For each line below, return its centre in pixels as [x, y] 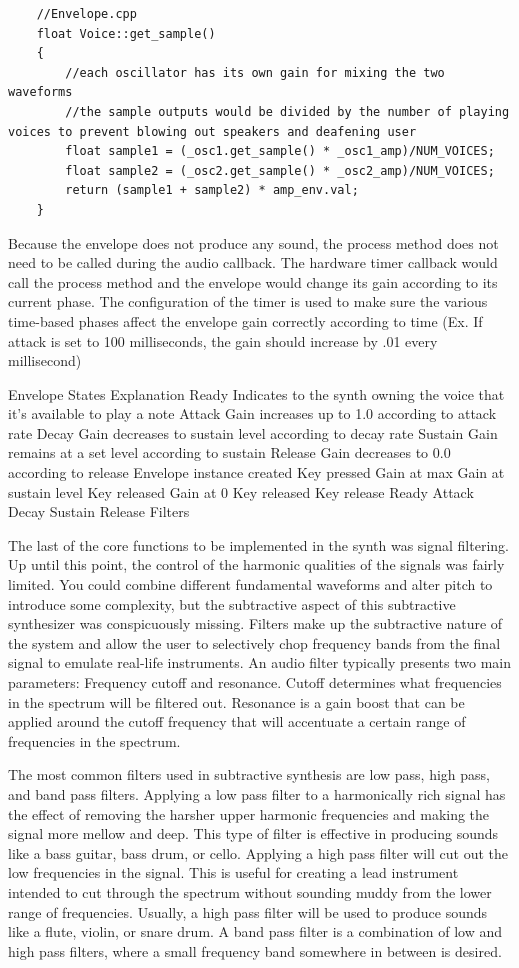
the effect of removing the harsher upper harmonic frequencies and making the [249, 813]
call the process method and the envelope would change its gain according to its [253, 281]
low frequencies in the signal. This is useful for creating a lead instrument [233, 872]
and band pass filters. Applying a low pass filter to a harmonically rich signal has [257, 793]
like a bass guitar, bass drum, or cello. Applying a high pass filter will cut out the [258, 852]
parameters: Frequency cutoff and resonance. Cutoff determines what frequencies [255, 682]
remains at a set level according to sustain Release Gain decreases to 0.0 [229, 452]
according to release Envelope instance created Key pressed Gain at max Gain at [256, 472]
